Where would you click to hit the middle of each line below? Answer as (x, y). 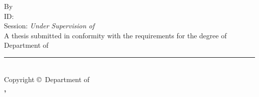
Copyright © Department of (47, 79)
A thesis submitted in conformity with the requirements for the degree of (115, 35)
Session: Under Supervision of (49, 26)
